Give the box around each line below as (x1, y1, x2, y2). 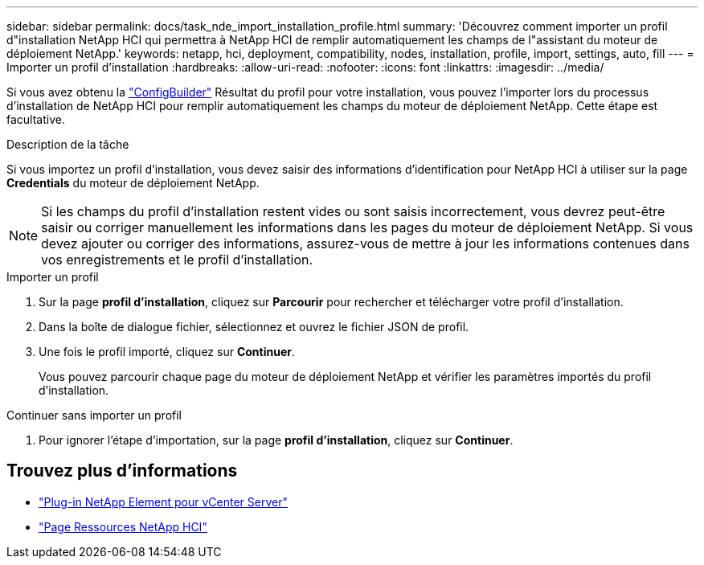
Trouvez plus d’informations (6, 461, 238, 481)
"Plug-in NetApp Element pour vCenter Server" (39, 494, 288, 509)
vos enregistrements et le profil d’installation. (41, 252, 313, 268)
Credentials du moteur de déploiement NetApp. (6, 176, 260, 190)
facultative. (6, 113, 65, 126)
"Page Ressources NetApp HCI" (39, 519, 207, 534)
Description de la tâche (6, 137, 129, 151)
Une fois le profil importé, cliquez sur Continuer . (39, 345, 295, 358)
